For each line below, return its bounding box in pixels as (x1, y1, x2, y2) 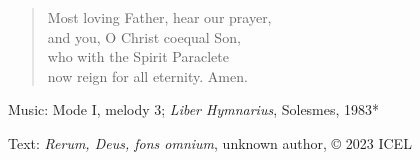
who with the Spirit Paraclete (47, 46, 229, 67)
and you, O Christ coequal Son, (47, 26, 241, 47)
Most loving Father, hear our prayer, (47, 7, 272, 27)
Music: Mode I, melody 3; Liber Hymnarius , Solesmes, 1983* (8, 99, 380, 120)
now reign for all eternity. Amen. (47, 65, 248, 86)
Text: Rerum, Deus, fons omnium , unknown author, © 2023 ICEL (8, 132, 412, 153)
